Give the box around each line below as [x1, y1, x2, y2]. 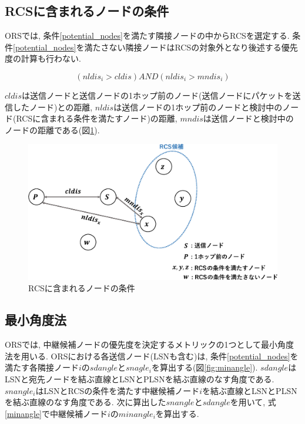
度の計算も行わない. [5, 52, 81, 65]
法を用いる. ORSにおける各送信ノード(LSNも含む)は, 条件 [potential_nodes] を [5, 349, 299, 362]
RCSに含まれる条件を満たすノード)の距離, [16, 112, 177, 124]
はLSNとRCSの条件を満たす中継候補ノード [35, 384, 200, 396]
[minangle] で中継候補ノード [5, 407, 108, 419]
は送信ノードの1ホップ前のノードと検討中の [113, 100, 283, 113]
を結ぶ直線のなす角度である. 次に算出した [5, 396, 166, 408]
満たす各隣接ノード [5, 361, 79, 373]
